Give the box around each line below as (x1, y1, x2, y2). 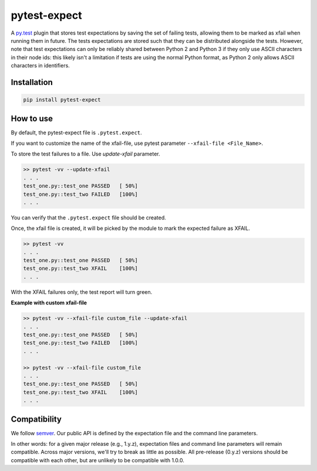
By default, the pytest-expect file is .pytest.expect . (11, 129, 142, 136)
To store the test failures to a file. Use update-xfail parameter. (11, 150, 161, 158)
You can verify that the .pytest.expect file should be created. (11, 214, 167, 221)
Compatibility (11, 414, 62, 424)
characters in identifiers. (11, 62, 70, 69)
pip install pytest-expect (23, 97, 101, 103)
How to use (11, 113, 53, 123)
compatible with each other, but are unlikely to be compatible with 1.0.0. (11, 456, 184, 463)
